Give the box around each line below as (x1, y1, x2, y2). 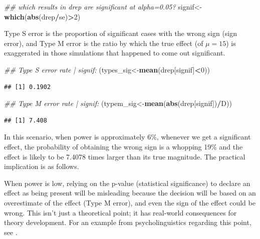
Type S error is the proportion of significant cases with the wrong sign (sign (4, 28, 237, 38)
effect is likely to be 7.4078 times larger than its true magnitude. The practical (4, 151, 245, 161)
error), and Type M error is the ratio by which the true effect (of (4, 37, 203, 48)
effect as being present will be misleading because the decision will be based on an (4, 187, 256, 198)
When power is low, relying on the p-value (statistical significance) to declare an (4, 177, 250, 188)
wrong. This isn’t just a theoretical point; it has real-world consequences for (4, 207, 237, 217)
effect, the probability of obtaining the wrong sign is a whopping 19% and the (4, 141, 243, 151)
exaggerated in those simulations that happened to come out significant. (4, 47, 225, 58)
